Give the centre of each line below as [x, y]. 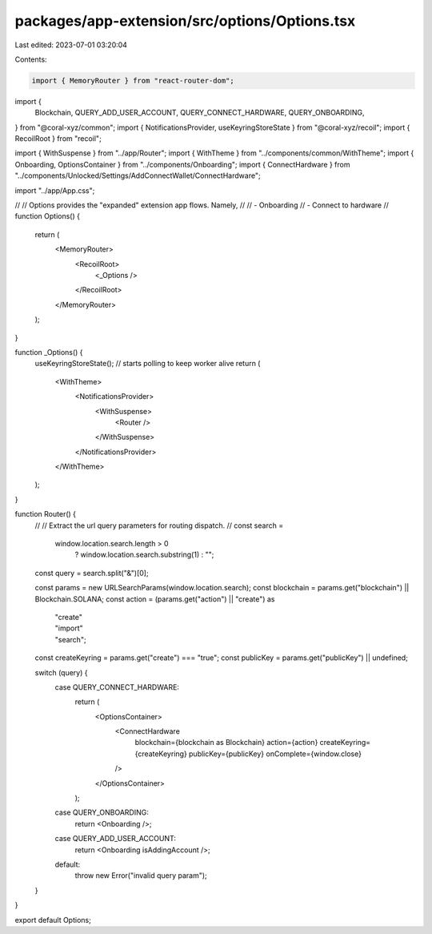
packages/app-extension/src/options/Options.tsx [185, 21]
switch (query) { [61, 672]
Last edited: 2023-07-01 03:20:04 [71, 45]
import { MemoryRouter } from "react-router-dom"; [133, 81]
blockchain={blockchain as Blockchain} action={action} [226, 743]
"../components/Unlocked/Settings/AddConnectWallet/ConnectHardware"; [138, 175]
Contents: [31, 59]
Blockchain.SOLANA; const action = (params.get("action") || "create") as [155, 599]
